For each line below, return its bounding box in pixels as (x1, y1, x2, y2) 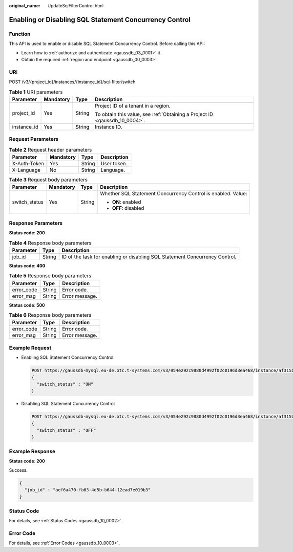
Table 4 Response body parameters (9, 240, 92, 246)
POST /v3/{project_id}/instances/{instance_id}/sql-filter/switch (9, 79, 136, 85)
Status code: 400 (9, 263, 45, 268)
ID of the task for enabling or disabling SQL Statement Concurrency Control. (62, 253, 237, 260)
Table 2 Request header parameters (9, 146, 92, 153)
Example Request (9, 344, 51, 351)
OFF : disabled (112, 205, 144, 212)
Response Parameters (9, 220, 63, 226)
